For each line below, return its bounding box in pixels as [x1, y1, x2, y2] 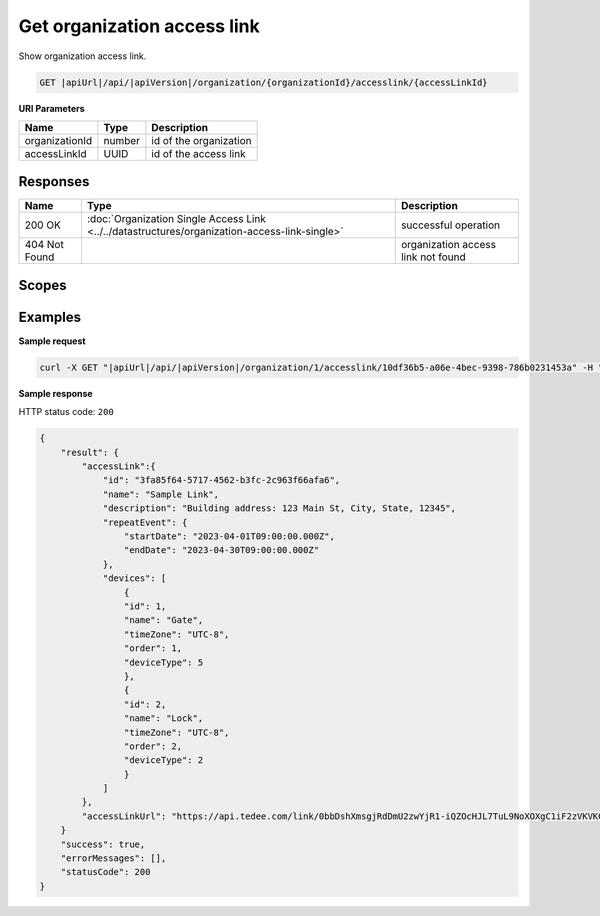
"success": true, [60, 838, 146, 850]
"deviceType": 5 [123, 656, 204, 668]
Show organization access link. [18, 50, 147, 62]
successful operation [400, 218, 500, 232]
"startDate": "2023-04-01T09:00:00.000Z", [123, 531, 335, 542]
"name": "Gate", [123, 615, 204, 626]
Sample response [18, 387, 94, 399]
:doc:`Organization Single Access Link [86, 212, 267, 226]
